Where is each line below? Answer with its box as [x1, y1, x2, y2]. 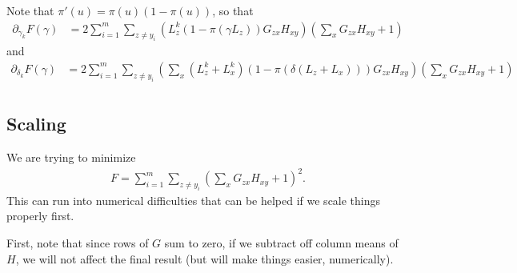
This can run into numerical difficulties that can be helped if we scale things [6, 191, 381, 208]
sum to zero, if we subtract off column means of [164, 235, 399, 251]
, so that [212, 2, 254, 18]
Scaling [6, 111, 66, 136]
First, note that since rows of [6, 235, 149, 251]
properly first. [6, 207, 74, 224]
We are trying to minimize [6, 148, 136, 165]
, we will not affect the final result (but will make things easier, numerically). [15, 250, 394, 267]
